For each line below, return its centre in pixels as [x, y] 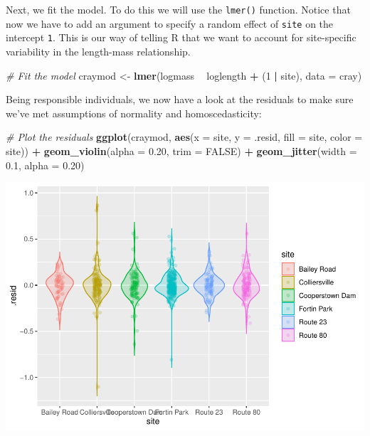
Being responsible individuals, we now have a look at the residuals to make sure [180, 99]
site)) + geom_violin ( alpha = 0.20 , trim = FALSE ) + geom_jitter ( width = [181, 150]
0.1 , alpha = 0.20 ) [45, 165]
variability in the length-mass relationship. [98, 51]
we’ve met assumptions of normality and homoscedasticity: [134, 113]
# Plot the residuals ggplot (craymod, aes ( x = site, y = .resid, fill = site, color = [184, 137]
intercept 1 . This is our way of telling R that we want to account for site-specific [181, 37]
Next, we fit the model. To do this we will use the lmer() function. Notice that [178, 9]
